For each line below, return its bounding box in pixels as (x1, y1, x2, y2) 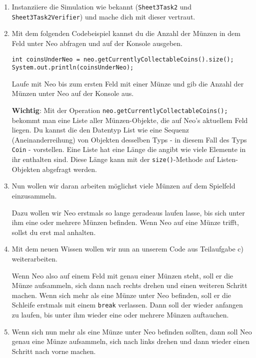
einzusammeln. (11, 190, 57, 200)
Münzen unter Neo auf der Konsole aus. (11, 88, 134, 98)
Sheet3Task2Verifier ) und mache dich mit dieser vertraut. (11, 11, 195, 21)
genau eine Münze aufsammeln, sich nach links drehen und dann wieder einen (11, 336, 249, 346)
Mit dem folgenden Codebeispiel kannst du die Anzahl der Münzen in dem (11, 28, 240, 38)
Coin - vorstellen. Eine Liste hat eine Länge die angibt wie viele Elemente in (11, 144, 246, 154)
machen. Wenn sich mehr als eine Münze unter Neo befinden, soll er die (11, 289, 231, 300)
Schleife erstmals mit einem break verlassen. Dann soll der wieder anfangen (11, 299, 243, 310)
